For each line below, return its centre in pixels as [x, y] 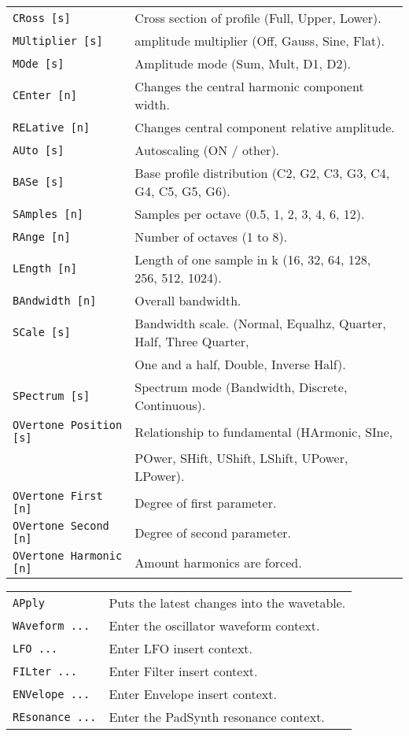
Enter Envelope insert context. [193, 694]
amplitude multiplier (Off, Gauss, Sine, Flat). [260, 41]
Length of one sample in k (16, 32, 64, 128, [253, 259]
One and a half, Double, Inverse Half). [240, 364]
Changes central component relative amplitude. [265, 127]
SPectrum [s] [52, 396]
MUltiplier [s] [58, 41]
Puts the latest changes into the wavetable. [227, 603]
